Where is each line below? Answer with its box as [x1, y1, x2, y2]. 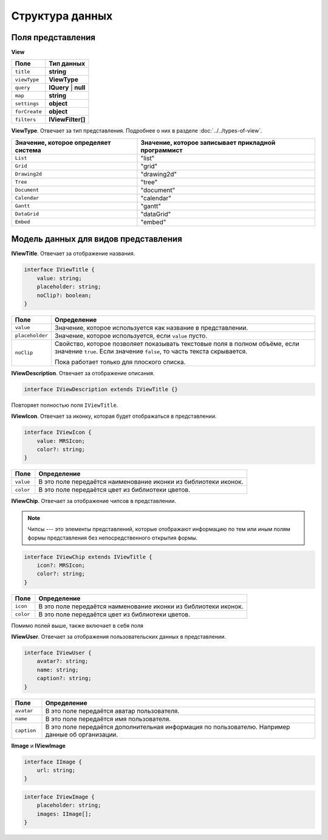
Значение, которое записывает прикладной [140, 138, 276, 147]
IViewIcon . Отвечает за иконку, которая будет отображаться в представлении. [11, 412, 217, 420]
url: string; [36, 767, 76, 774]
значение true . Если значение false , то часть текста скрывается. [55, 347, 248, 355]
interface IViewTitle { [24, 266, 95, 273]
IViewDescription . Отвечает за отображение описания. [11, 369, 155, 377]
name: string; [36, 666, 79, 673]
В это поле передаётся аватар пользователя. [45, 706, 180, 715]
